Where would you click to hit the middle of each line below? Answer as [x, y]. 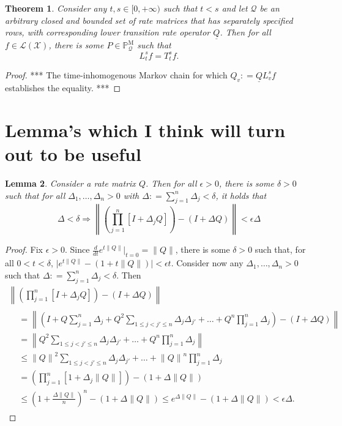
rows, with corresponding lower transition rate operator [108, 32]
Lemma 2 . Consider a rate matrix [70, 183]
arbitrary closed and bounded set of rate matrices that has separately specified [149, 20]
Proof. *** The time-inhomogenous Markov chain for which [116, 74]
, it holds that [241, 195]
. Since [77, 249]
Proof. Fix [24, 249]
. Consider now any [207, 263]
